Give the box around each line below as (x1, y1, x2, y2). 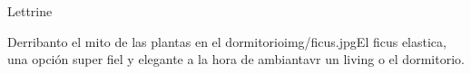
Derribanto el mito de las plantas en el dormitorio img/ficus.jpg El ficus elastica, (7, 32, 446, 51)
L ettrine (7, 2, 53, 20)
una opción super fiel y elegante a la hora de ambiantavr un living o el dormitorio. (7, 50, 465, 69)
